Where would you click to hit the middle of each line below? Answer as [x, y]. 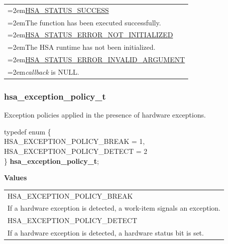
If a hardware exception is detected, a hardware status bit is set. [106, 233]
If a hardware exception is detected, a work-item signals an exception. [114, 208]
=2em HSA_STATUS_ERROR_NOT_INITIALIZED [90, 35]
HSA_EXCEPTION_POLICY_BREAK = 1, [74, 141]
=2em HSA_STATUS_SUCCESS [58, 10]
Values [15, 178]
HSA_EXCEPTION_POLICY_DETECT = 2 [76, 151]
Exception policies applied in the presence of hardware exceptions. [105, 115]
